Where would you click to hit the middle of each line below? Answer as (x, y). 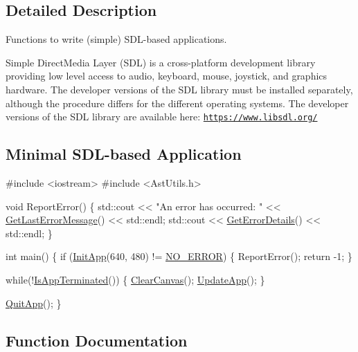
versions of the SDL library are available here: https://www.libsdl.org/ (162, 117)
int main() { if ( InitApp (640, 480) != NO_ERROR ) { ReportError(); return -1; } (179, 256)
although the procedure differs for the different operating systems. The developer (177, 103)
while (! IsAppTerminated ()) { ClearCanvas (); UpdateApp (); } (135, 279)
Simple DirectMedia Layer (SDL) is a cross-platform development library (161, 62)
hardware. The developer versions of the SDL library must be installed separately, (179, 89)
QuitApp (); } (34, 303)
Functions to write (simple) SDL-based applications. (116, 39)
